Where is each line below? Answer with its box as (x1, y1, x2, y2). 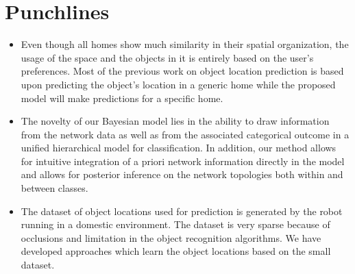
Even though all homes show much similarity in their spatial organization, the (21, 37, 349, 51)
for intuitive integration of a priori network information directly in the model (21, 153, 345, 168)
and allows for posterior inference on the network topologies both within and (21, 167, 343, 182)
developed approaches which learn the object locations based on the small (21, 244, 331, 258)
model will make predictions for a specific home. (21, 90, 223, 105)
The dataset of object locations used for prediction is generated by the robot (21, 203, 343, 218)
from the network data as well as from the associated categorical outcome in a (21, 127, 350, 141)
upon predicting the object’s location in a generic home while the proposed (21, 77, 336, 91)
